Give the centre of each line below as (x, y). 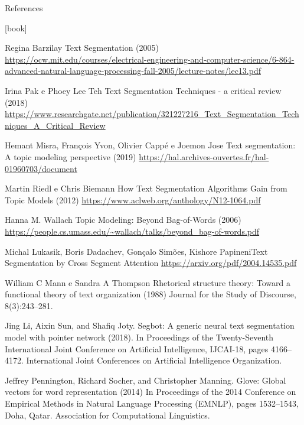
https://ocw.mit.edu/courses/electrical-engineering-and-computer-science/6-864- (150, 59)
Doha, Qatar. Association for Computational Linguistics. (107, 415)
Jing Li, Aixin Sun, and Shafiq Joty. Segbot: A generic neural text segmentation (150, 325)
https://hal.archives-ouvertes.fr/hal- (204, 156)
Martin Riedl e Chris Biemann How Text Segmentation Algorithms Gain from (146, 188)
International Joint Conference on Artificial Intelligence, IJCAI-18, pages (137, 348)
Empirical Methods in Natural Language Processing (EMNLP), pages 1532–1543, (152, 403)
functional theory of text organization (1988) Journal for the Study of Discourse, (151, 294)
